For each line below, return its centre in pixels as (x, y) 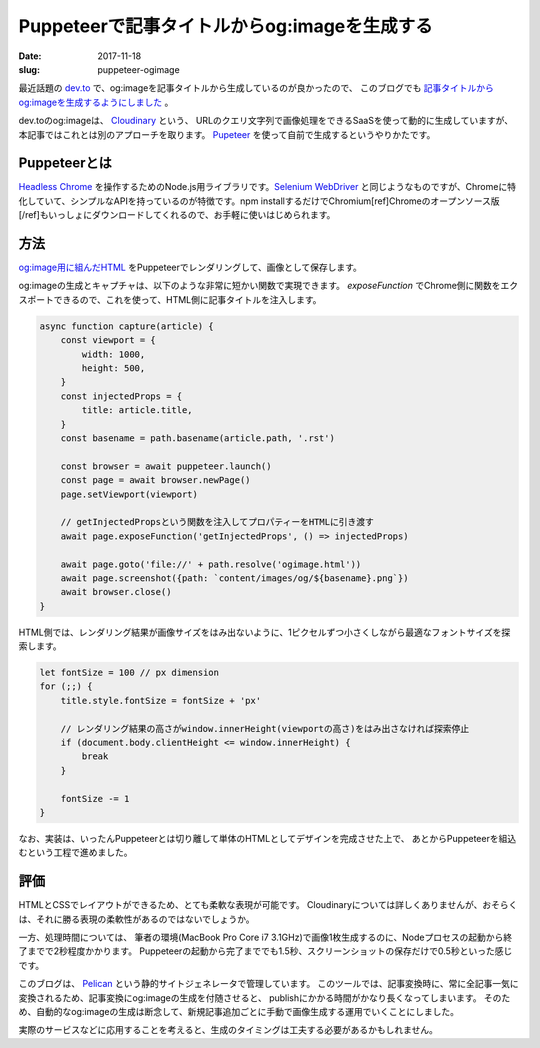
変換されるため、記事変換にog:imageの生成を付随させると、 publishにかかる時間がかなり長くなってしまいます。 (250, 997)
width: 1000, (113, 354)
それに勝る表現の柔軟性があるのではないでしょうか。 (145, 919)
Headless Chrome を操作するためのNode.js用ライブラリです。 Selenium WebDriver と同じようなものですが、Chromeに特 (267, 187)
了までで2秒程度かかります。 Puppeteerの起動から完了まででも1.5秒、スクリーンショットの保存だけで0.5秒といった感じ (265, 951)
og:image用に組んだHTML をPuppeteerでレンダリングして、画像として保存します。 (190, 267)
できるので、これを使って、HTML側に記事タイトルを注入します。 (187, 299)
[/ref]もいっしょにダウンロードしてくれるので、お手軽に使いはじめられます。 (177, 215)
